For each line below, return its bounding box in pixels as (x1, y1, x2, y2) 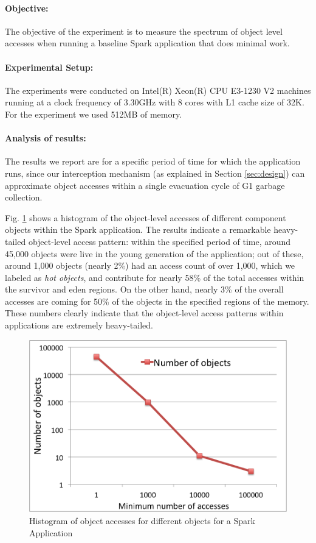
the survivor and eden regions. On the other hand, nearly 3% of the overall (5, 283, 284, 296)
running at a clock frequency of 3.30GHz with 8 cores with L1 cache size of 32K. (5, 96, 304, 108)
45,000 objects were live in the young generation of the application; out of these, (5, 247, 304, 260)
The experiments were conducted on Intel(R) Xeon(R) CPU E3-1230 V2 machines (5, 83, 311, 96)
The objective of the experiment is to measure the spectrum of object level (5, 24, 283, 37)
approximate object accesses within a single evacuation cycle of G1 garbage (5, 179, 285, 191)
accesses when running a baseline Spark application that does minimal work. (5, 37, 290, 49)
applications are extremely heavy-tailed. (5, 319, 153, 332)
